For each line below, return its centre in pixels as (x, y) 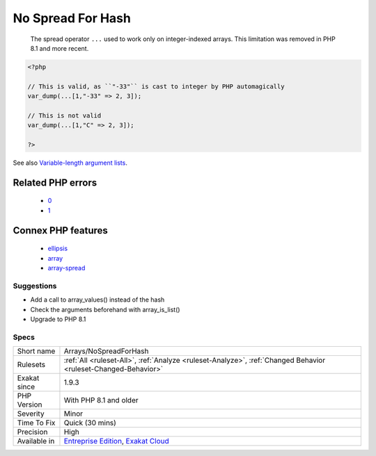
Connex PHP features (60, 230)
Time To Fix (36, 423)
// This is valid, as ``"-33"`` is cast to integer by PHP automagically (156, 86)
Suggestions (35, 286)
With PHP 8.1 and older (101, 400)
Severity (31, 414)
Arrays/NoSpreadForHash (106, 351)
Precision (32, 432)
